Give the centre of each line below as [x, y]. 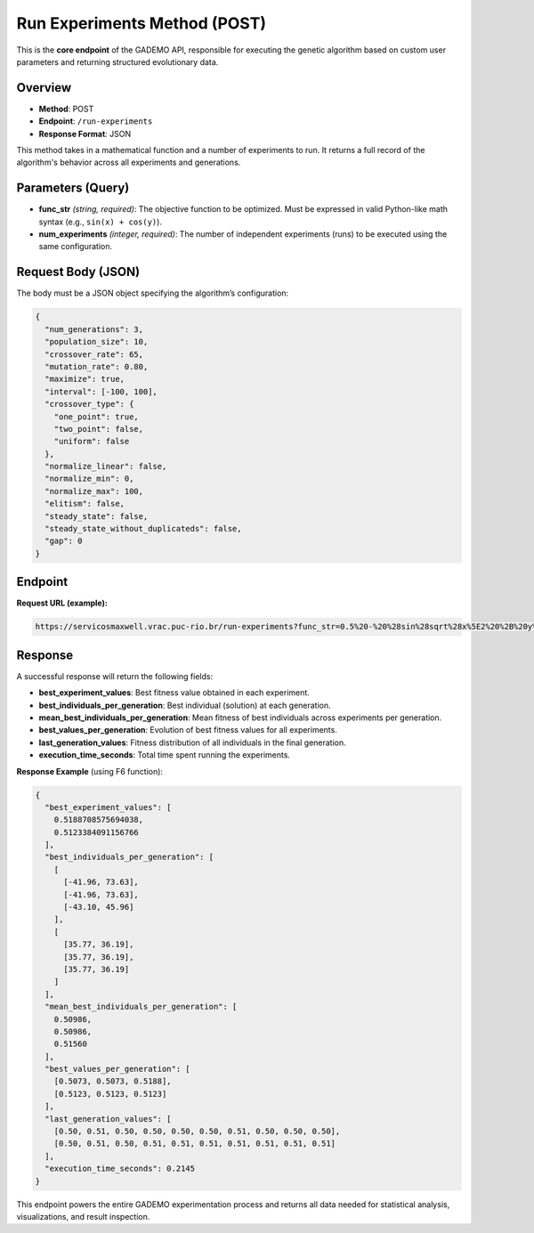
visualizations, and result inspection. [83, 1216]
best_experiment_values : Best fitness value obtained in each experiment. [174, 693]
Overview [44, 88]
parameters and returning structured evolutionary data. [117, 61]
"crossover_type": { [89, 404]
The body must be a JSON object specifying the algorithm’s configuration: [153, 293]
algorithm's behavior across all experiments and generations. [129, 162]
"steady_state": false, [97, 516]
